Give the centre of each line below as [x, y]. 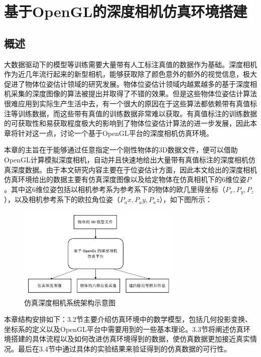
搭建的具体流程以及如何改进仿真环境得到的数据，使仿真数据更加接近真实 [130, 339]
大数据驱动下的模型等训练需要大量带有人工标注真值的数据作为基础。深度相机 [130, 64]
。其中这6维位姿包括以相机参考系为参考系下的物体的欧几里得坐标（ [115, 189]
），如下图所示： [186, 199]
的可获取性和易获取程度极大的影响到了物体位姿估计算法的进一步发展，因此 [127, 123]
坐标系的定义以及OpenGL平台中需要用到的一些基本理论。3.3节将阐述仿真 [124, 329]
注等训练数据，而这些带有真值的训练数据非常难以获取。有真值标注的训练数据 [130, 113]
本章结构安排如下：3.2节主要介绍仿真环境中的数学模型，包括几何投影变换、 [128, 319]
